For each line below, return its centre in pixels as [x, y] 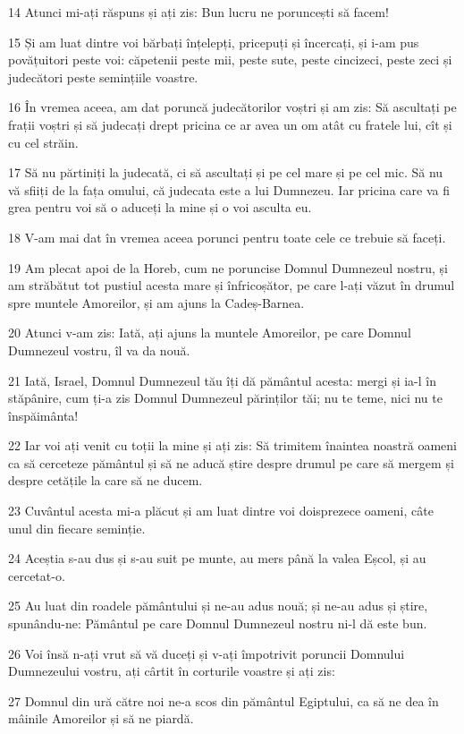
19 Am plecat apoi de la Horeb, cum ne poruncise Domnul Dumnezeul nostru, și [228, 267]
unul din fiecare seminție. [77, 528]
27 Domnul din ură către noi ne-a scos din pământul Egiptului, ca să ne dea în [224, 700]
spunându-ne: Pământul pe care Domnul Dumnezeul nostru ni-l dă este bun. [218, 623]
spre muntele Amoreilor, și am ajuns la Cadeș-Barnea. [156, 302]
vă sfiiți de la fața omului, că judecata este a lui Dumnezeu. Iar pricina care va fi [229, 189]
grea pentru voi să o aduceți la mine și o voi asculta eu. [160, 207]
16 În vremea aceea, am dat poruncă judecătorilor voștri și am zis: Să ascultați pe [232, 107]
